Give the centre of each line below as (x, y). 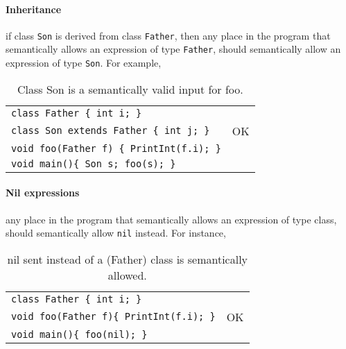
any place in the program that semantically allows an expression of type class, (171, 219)
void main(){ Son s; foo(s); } (94, 163)
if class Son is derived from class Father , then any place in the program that (168, 35)
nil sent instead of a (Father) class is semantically (128, 259)
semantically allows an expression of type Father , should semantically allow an (173, 49)
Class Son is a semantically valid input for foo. (130, 89)
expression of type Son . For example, (84, 63)
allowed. (127, 275)
